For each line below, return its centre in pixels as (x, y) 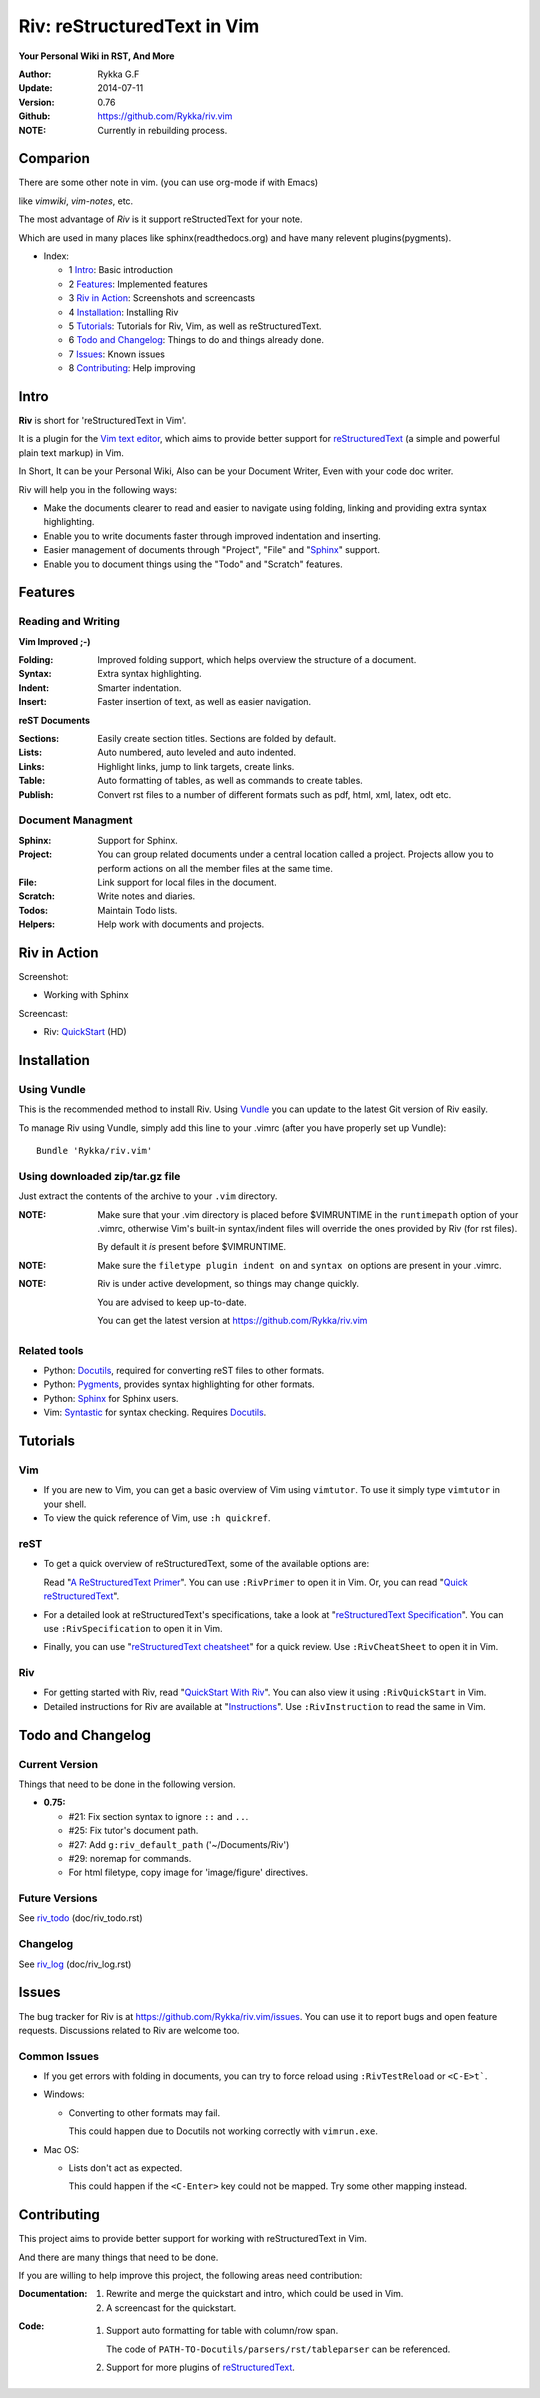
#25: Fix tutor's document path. (133, 1831)
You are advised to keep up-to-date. (172, 1302)
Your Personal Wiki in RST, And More (96, 56)
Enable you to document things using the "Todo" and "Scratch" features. (193, 564)
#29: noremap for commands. (130, 1858)
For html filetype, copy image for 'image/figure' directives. (188, 1872)
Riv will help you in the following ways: (98, 489)
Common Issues (59, 2056)
